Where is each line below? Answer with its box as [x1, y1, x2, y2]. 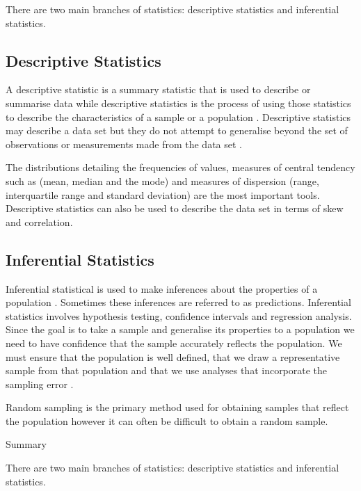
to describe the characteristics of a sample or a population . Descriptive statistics [6, 109, 351, 124]
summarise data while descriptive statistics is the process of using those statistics [6, 95, 351, 110]
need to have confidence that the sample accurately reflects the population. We [6, 335, 342, 350]
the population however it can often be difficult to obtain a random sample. [6, 413, 328, 428]
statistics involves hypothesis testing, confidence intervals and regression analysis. [6, 308, 352, 323]
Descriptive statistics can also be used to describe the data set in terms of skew [6, 201, 344, 216]
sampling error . [6, 376, 74, 391]
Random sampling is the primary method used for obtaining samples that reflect [6, 400, 349, 414]
